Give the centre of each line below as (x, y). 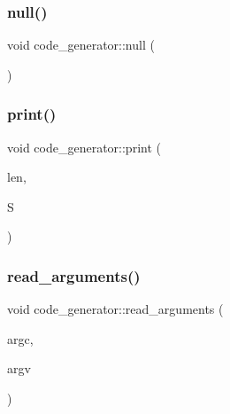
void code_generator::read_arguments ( (115, 309)
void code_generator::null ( (81, 45)
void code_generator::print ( (84, 147)
